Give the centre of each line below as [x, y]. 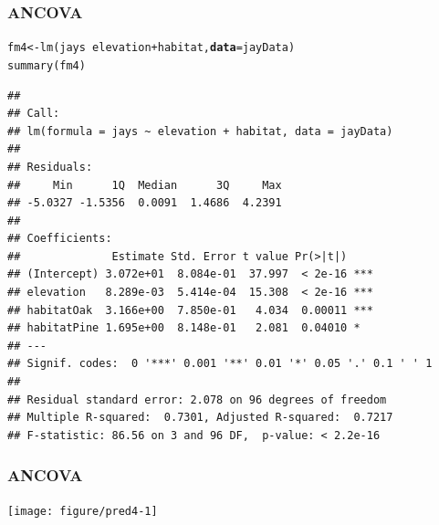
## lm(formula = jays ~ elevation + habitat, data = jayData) [200, 131]
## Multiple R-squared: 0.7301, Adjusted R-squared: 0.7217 [200, 418]
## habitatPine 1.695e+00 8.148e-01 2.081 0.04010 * [184, 328]
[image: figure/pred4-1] [83, 511]
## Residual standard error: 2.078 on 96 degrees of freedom [197, 399]
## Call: [34, 114]
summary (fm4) [47, 65]
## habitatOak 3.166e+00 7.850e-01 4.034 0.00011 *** [190, 310]
